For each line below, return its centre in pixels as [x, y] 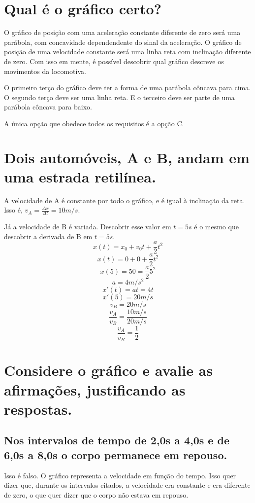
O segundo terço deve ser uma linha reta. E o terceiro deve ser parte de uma [119, 97]
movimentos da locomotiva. [45, 71]
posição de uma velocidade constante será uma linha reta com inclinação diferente [127, 52]
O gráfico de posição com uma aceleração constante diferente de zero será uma [122, 32]
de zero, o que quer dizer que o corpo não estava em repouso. [96, 494]
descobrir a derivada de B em [48, 236]
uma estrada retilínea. [80, 176]
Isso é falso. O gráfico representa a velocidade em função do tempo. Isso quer [120, 475]
